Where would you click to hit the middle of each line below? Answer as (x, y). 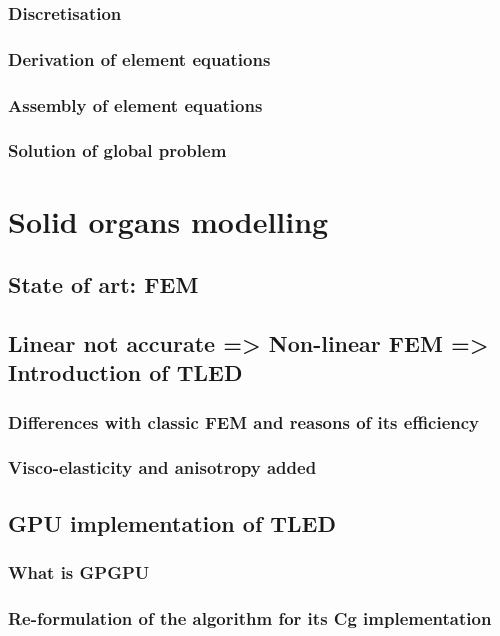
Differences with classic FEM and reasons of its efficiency (244, 421)
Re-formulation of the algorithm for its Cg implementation (250, 617)
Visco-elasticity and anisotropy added (162, 467)
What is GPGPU (79, 572)
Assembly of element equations (135, 104)
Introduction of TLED (125, 372)
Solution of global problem (117, 150)
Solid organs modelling (168, 220)
